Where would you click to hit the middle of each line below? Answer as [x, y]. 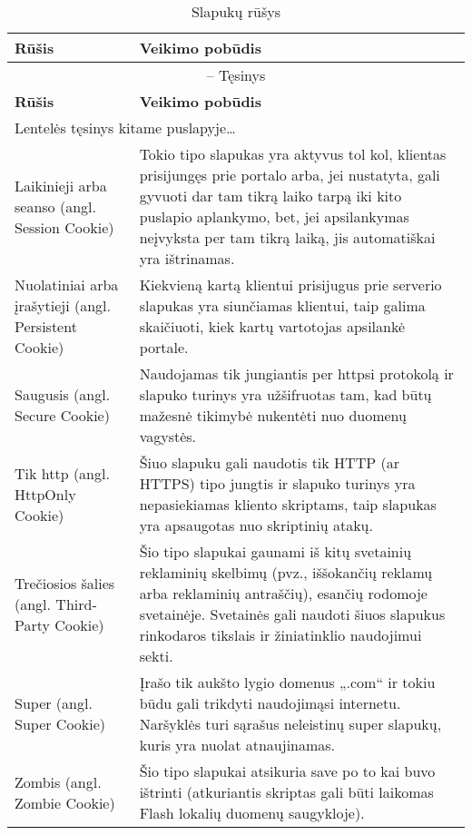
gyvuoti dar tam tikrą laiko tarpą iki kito [270, 196]
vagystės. [168, 436]
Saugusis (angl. [63, 394]
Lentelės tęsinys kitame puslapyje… [125, 128]
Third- [76, 604]
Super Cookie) [60, 724]
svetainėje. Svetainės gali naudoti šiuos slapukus [292, 614]
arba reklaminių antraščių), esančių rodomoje [283, 593]
